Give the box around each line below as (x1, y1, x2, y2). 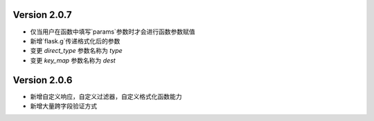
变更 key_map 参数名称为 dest (30, 56, 116, 65)
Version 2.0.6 (12, 74, 73, 86)
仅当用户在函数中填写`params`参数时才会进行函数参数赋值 (30, 27, 195, 36)
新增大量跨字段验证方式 (30, 102, 97, 110)
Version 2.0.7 (12, 9, 72, 21)
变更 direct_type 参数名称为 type (30, 47, 123, 55)
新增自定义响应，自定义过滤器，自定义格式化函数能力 (30, 92, 182, 100)
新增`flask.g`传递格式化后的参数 (30, 36, 121, 45)
